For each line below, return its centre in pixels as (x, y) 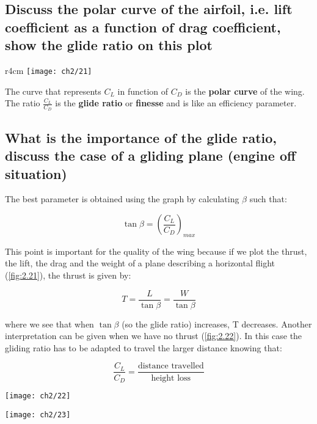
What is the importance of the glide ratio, (141, 137)
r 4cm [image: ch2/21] (49, 70)
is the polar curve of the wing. (245, 91)
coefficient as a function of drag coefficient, (143, 27)
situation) (36, 173)
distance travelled (171, 366)
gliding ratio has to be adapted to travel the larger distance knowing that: (144, 347)
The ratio (23, 103)
